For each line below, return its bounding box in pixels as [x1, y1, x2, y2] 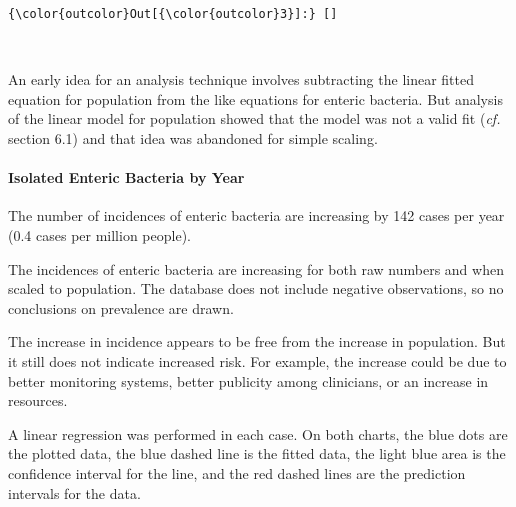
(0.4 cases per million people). [8, 225, 191, 246]
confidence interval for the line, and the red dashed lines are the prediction [8, 462, 466, 483]
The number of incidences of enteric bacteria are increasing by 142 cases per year [8, 205, 505, 226]
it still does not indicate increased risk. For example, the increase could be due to [8, 350, 507, 371]
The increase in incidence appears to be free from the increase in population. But [8, 331, 506, 352]
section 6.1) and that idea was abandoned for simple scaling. [8, 128, 378, 149]
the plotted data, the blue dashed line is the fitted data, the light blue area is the [8, 443, 506, 464]
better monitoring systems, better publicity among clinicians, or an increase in [8, 370, 489, 391]
